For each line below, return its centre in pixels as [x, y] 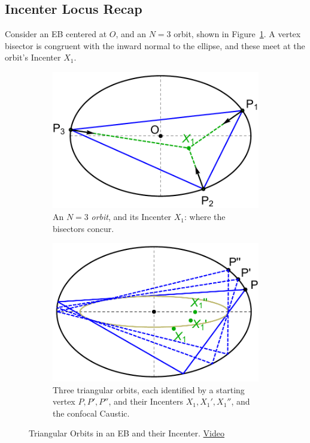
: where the [205, 217]
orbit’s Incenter [33, 57]
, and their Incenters [146, 401]
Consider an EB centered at [56, 34]
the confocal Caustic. [91, 413]
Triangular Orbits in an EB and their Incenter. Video [127, 433]
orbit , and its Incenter [131, 217]
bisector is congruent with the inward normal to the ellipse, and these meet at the [155, 45]
